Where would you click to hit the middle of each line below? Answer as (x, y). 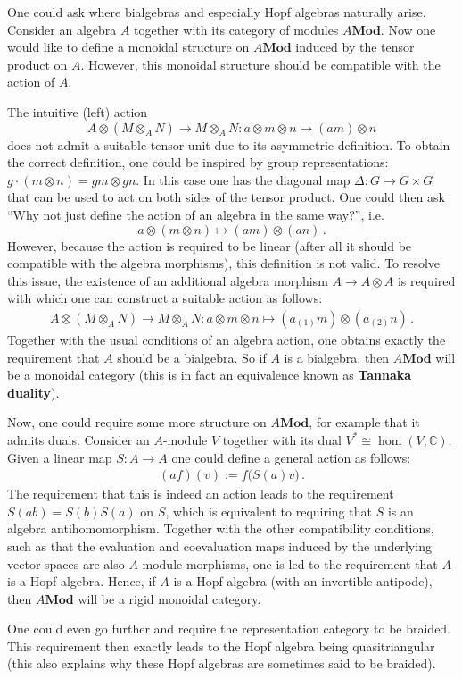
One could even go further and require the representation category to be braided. (229, 629)
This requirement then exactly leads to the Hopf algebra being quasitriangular (221, 645)
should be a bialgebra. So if (192, 357)
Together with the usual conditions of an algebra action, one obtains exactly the (227, 339)
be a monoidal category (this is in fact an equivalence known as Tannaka (210, 375)
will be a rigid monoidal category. (169, 598)
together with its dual (282, 439)
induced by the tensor (355, 47)
